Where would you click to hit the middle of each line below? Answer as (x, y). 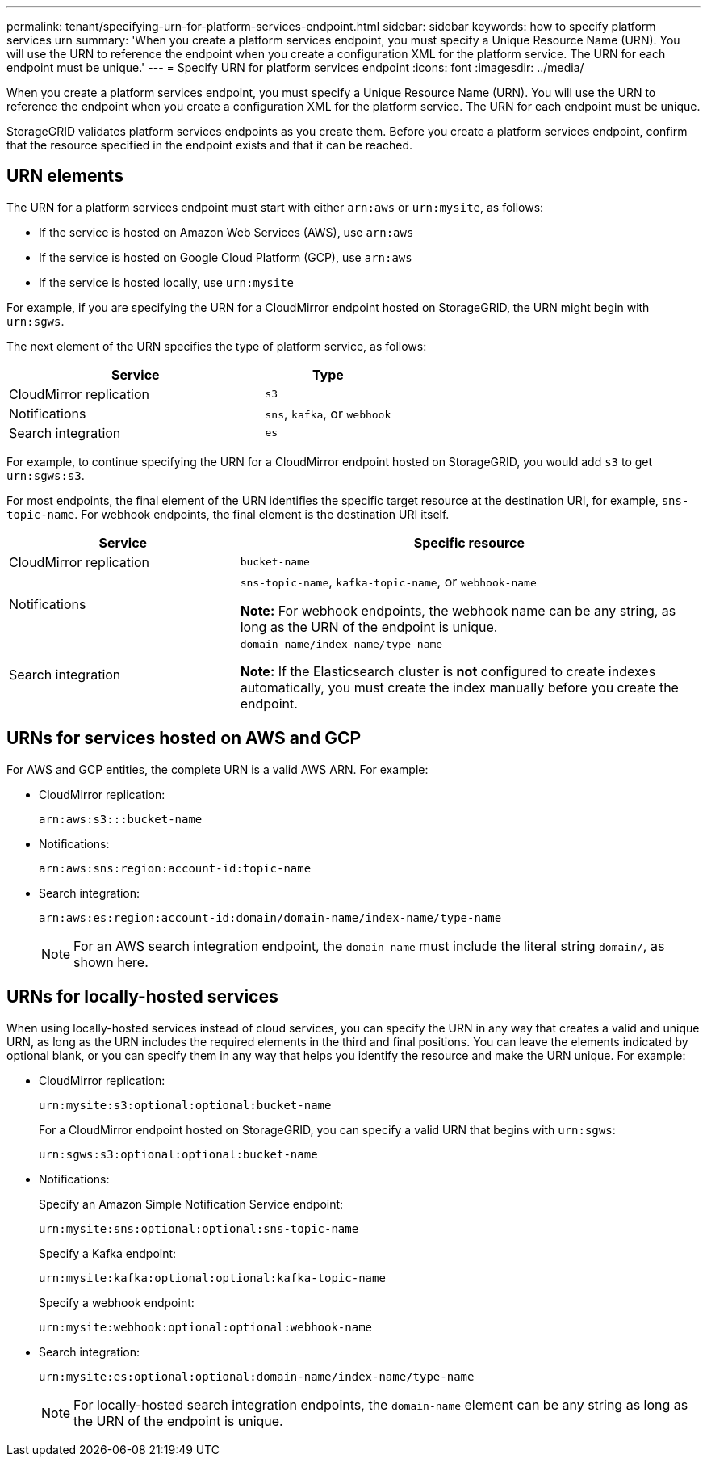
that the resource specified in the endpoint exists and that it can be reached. (210, 145)
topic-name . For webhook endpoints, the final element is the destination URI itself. (228, 514)
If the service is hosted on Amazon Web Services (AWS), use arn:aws (226, 232)
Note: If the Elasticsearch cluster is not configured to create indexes (448, 671)
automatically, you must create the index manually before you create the (459, 687)
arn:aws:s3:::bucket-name (121, 819)
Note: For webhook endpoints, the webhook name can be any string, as (458, 610)
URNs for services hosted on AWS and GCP (184, 738)
